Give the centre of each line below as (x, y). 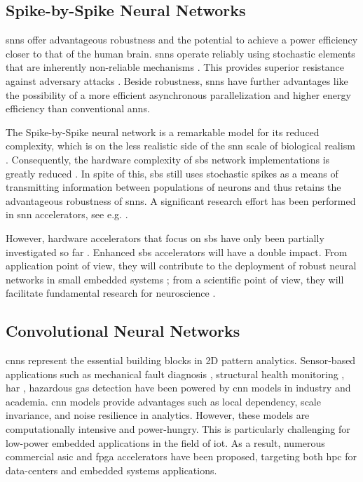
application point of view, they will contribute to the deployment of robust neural (181, 266)
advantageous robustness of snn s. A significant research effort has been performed (181, 200)
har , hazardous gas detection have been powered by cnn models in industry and (178, 388)
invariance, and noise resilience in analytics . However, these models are (158, 415)
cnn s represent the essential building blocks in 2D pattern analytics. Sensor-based (181, 360)
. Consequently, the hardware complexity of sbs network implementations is (168, 159)
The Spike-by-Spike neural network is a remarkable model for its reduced (163, 132)
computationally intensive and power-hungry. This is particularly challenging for (178, 429)
